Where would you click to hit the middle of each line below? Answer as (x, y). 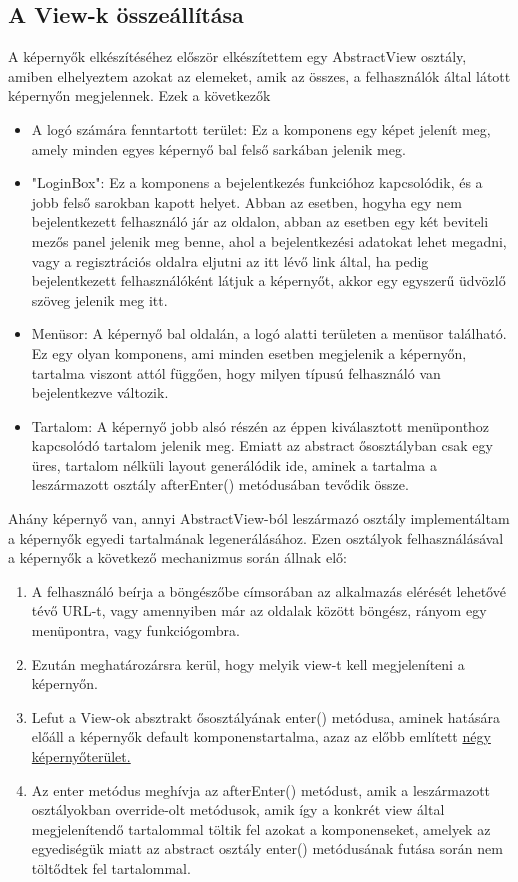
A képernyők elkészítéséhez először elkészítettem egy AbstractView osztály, (237, 56)
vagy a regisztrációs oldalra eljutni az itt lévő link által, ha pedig (230, 260)
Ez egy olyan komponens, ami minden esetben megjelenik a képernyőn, (249, 352)
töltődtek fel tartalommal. (111, 867)
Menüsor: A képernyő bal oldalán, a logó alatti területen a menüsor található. (269, 333)
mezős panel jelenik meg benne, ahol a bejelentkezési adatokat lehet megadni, (269, 240)
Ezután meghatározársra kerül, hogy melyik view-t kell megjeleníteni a (248, 663)
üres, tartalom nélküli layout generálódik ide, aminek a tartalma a (234, 464)
